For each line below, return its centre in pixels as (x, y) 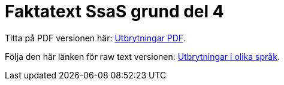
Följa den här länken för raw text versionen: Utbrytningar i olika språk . (142, 56)
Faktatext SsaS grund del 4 (114, 11)
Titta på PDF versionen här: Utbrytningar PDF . (95, 38)
